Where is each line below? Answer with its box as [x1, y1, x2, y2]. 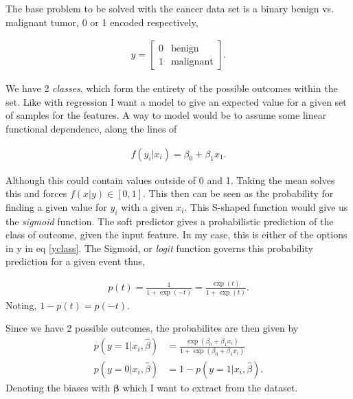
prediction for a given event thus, [5, 254, 145, 269]
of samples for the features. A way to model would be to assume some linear [5, 108, 327, 122]
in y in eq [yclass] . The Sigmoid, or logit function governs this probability [5, 240, 313, 255]
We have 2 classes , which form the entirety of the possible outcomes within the [5, 81, 338, 95]
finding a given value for [5, 199, 107, 214]
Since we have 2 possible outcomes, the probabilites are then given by [5, 321, 299, 335]
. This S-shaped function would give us [184, 199, 348, 214]
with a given [121, 199, 173, 214]
